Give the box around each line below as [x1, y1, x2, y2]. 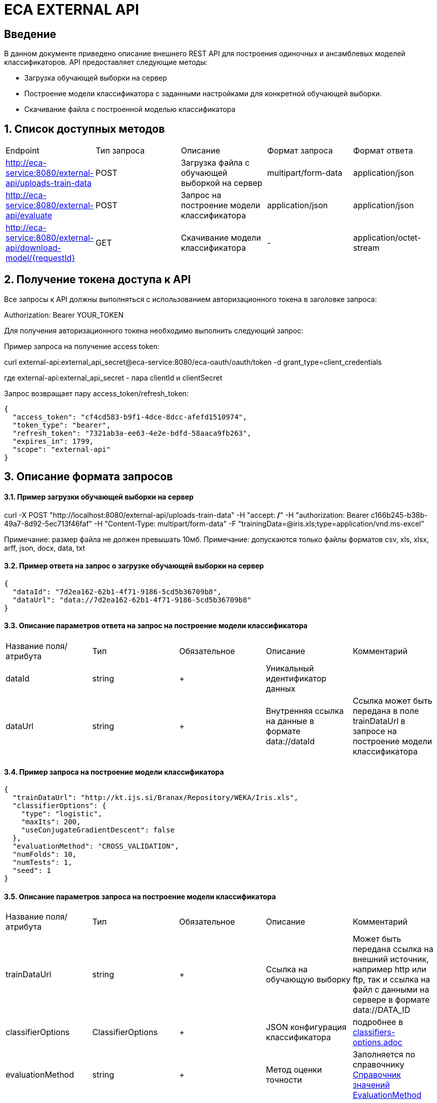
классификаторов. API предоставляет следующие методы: [4, 58, 208, 67]
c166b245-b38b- [371, 510, 428, 519]
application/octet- [353, 233, 421, 243]
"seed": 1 [12, 866, 51, 875]
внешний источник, [353, 954, 429, 965]
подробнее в [353, 1017, 403, 1028]
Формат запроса [267, 145, 333, 156]
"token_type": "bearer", [12, 421, 111, 429]
